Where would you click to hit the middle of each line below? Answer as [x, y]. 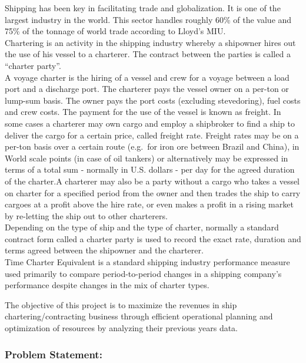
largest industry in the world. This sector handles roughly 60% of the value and [148, 19]
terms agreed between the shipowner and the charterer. [104, 250]
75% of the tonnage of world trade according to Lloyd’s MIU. [115, 31]
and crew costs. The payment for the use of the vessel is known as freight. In [143, 112]
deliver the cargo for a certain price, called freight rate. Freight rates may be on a [152, 135]
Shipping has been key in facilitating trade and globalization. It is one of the [143, 8]
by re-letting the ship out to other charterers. [86, 215]
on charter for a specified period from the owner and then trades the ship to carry [153, 192]
